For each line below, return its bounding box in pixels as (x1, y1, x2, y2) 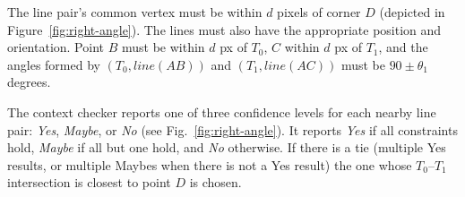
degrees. (7, 73, 51, 91)
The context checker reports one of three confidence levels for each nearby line (7, 102, 436, 121)
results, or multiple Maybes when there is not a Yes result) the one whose (7, 155, 412, 174)
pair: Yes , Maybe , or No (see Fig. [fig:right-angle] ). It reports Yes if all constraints (7, 120, 458, 139)
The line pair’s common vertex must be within (7, 3, 263, 21)
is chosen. (189, 173, 242, 192)
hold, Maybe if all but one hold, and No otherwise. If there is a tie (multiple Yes (7, 138, 446, 157)
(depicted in (379, 3, 445, 21)
